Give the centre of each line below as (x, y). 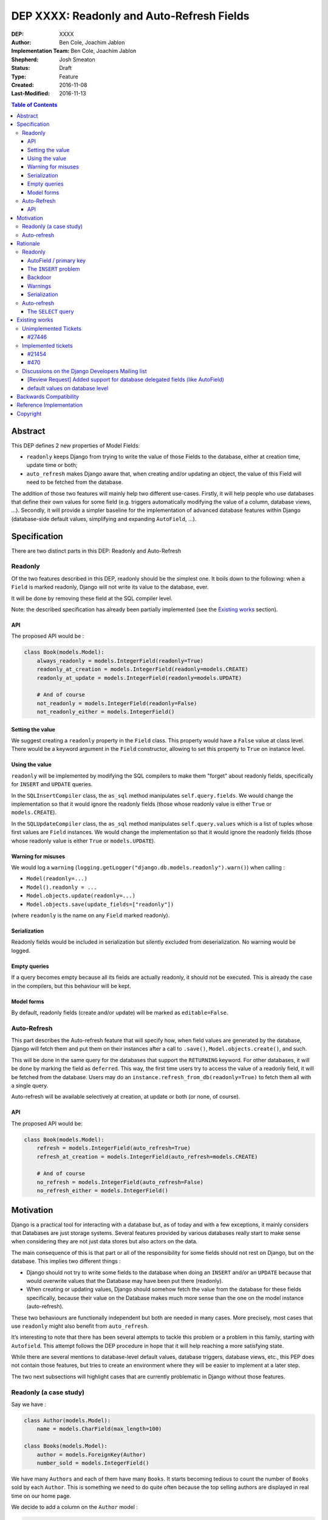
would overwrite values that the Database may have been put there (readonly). (125, 1280)
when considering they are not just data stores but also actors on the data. (104, 1242)
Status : (21, 68)
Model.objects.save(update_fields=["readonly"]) (100, 904)
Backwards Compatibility (48, 396)
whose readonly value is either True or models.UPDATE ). (84, 841)
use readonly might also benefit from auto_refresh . (80, 1326)
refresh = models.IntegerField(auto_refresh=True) (114, 1148)
